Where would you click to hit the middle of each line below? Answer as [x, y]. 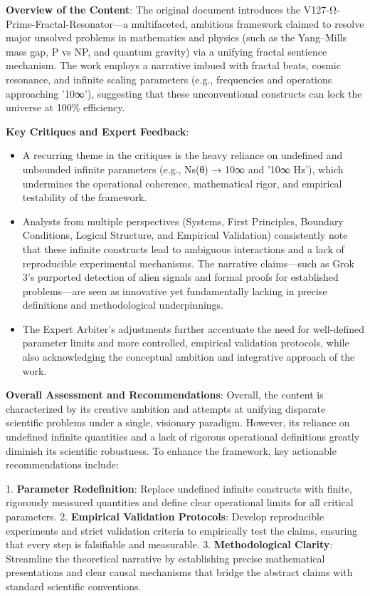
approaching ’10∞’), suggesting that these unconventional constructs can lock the [184, 93]
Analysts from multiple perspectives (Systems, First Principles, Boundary [183, 221]
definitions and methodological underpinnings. [123, 305]
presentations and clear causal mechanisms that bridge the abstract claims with [179, 572]
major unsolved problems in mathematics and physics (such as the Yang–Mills [176, 37]
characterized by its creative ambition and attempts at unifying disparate [166, 408]
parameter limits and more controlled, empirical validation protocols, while [186, 343]
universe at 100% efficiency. [65, 107]
